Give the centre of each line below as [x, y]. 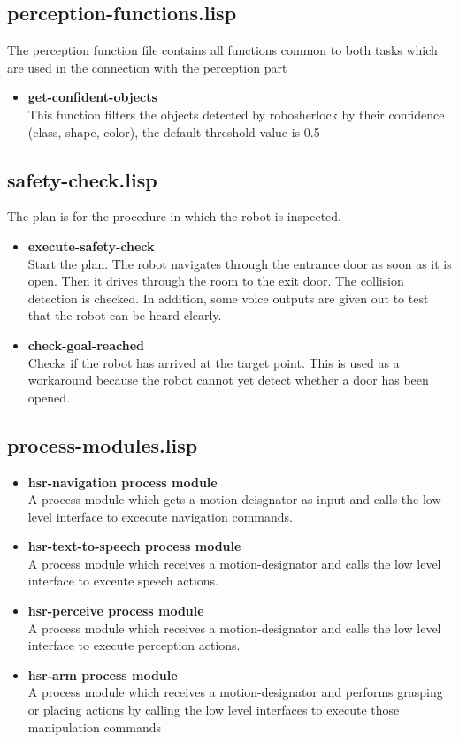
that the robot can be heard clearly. [125, 315]
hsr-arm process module [103, 674]
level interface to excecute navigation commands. [160, 516]
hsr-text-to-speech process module [134, 546]
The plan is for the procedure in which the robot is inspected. [175, 216]
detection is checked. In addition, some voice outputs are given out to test [228, 298]
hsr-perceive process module [116, 611]
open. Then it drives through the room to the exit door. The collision [216, 281]
